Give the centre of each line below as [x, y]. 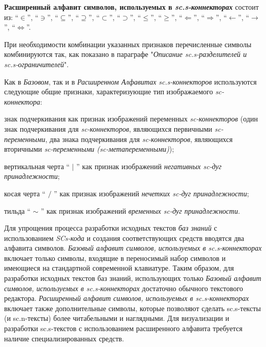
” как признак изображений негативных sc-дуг [149, 166]
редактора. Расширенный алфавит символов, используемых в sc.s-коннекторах [127, 298]
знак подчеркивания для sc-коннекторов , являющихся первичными [108, 128]
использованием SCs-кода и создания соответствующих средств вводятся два [124, 238]
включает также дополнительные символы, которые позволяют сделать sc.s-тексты [132, 308]
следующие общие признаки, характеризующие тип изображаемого [109, 91]
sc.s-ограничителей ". [37, 64]
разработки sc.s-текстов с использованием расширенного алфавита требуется [123, 328]
